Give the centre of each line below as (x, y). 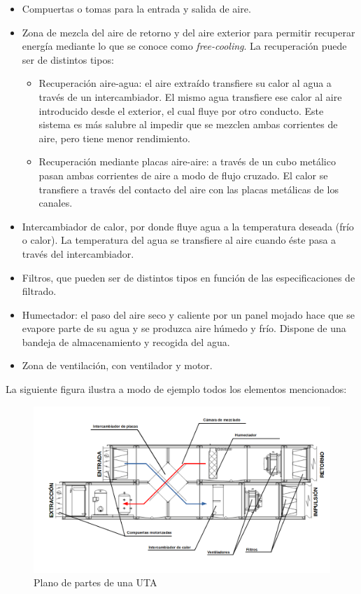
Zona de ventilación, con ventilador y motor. (117, 365)
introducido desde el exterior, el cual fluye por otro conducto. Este (181, 110)
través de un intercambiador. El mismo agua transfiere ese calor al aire (190, 96)
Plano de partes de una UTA (95, 582)
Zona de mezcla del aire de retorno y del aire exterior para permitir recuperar (189, 32)
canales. (56, 203)
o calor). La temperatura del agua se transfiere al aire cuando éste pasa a (179, 240)
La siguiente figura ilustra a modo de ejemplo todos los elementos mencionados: (176, 389)
